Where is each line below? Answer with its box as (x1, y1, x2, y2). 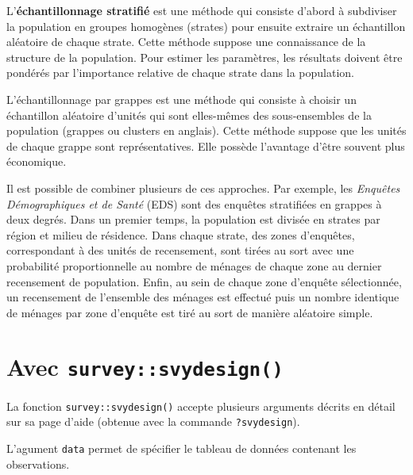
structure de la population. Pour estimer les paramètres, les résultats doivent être (6, 48, 403, 65)
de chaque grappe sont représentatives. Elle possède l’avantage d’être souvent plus (6, 137, 405, 154)
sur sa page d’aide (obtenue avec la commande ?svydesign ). (6, 413, 300, 430)
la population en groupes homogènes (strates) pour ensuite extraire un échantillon (6, 17, 406, 34)
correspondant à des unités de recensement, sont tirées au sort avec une (6, 242, 354, 259)
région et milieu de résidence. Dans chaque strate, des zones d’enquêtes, (6, 226, 355, 243)
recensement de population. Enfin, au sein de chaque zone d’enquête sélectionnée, (6, 273, 402, 289)
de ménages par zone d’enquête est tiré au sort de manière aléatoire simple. (6, 304, 373, 320)
